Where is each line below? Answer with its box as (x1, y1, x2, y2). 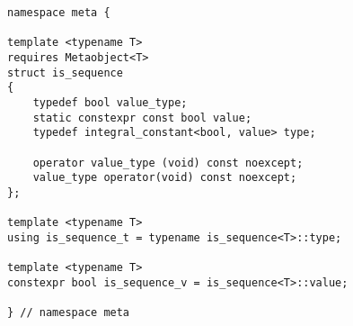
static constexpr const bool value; (32, 111, 252, 124)
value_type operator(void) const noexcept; (32, 171, 297, 185)
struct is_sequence (7, 66, 123, 79)
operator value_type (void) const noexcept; (32, 156, 304, 169)
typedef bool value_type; (32, 95, 188, 109)
